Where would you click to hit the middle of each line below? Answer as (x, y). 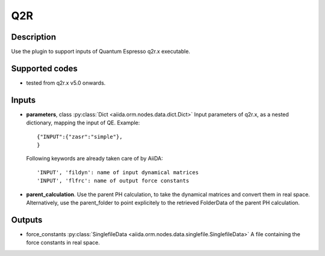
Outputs (27, 220)
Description (34, 37)
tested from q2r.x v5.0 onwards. (66, 83)
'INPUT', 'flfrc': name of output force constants (113, 181)
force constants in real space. (63, 243)
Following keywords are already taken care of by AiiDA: (95, 159)
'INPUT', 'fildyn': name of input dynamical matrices (118, 172)
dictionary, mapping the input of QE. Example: (83, 123)
